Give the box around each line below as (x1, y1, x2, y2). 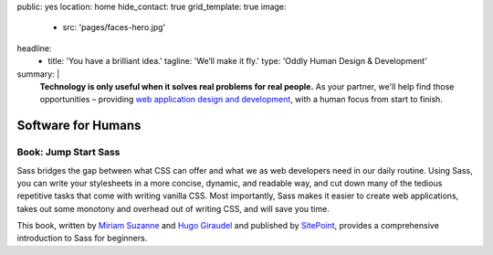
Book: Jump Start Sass (16, 146, 121, 159)
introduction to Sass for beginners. (16, 233, 148, 244)
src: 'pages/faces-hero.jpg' (62, 22, 166, 33)
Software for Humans (16, 118, 142, 133)
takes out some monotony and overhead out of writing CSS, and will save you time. (16, 203, 330, 214)
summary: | (16, 69, 60, 80)
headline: (16, 42, 52, 54)
